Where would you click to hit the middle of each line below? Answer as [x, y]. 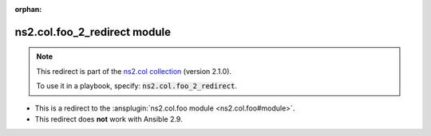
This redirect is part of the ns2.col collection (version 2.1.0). [134, 71]
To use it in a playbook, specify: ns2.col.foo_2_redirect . [136, 86]
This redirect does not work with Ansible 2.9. [109, 119]
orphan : [28, 9]
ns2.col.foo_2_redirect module [93, 32]
